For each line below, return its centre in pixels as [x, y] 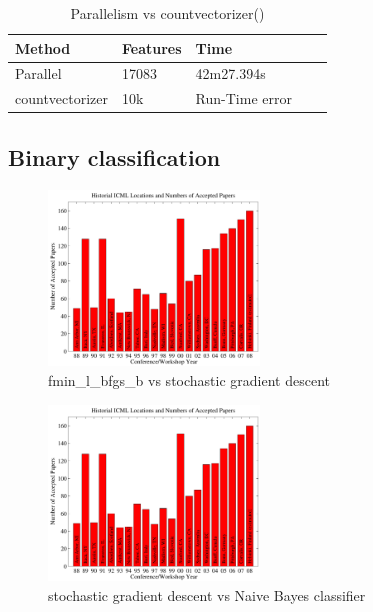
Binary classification [114, 156]
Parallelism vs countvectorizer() [167, 13]
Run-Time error [243, 98]
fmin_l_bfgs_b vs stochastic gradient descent [189, 379]
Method [43, 47]
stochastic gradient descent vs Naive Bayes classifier [207, 594]
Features [152, 47]
